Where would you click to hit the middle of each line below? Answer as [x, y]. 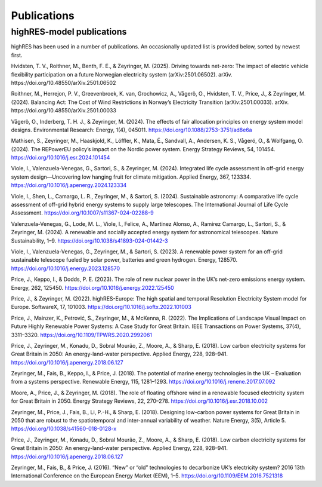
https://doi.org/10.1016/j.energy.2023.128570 [66, 268]
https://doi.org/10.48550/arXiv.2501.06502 [64, 82]
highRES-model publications [69, 32]
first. [17, 55]
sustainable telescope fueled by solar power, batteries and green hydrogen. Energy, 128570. [124, 260]
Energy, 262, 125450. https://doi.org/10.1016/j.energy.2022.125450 [92, 287]
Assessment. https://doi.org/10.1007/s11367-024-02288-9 [83, 213]
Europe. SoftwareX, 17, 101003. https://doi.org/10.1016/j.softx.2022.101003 [101, 307]
